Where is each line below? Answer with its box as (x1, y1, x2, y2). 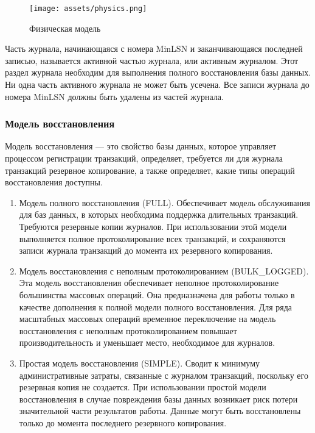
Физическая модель (29, 21, 101, 34)
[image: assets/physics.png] (29, 4, 147, 13)
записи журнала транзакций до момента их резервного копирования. (19, 244, 273, 257)
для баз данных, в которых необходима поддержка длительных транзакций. (19, 208, 299, 221)
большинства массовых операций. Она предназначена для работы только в (19, 288, 295, 301)
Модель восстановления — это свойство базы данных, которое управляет (5, 140, 277, 152)
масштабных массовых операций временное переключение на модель (19, 312, 276, 325)
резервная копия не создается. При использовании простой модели (19, 381, 266, 393)
